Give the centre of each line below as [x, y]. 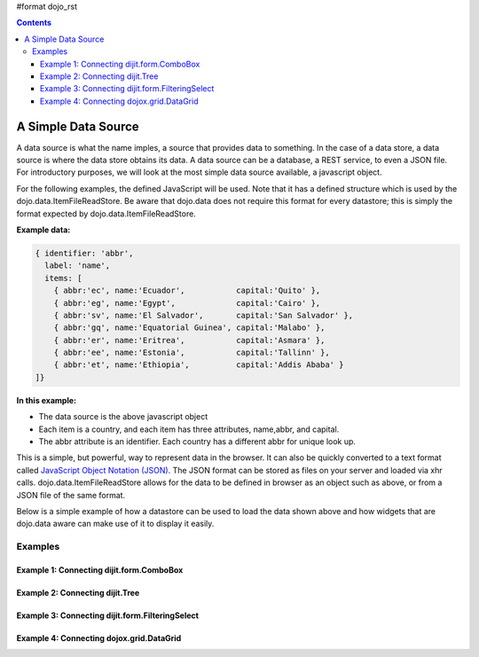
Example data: [43, 230]
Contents [34, 23]
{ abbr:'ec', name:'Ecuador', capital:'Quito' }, [187, 291]
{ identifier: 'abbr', [84, 253]
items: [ [63, 278]
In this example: [47, 400]
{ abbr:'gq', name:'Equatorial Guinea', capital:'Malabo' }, [189, 328]
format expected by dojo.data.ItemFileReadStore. [106, 214]
